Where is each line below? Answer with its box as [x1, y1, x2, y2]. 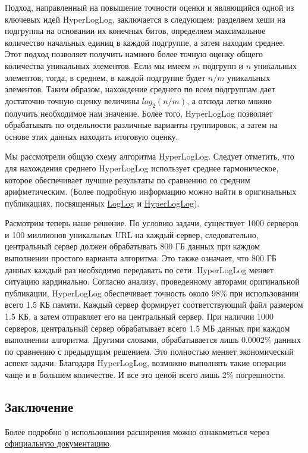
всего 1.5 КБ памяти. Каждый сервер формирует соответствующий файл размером [5, 298, 303, 311]
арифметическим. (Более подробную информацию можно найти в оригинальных [5, 185, 297, 198]
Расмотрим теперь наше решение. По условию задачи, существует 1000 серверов [5, 217, 298, 229]
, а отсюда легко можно [187, 94, 272, 107]
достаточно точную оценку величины [5, 94, 139, 107]
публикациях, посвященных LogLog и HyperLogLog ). [5, 196, 200, 209]
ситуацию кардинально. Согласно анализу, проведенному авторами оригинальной [5, 275, 300, 288]
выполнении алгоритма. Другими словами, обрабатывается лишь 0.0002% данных [5, 333, 301, 346]
